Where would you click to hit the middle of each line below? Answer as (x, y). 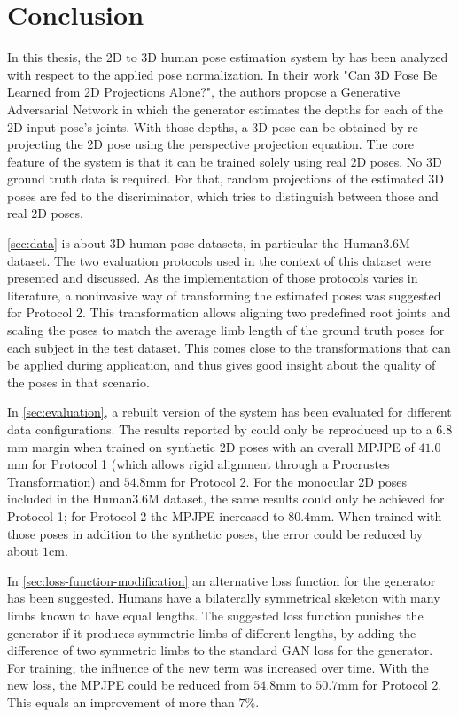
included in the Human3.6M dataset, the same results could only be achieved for (226, 499)
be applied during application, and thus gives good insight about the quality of (222, 365)
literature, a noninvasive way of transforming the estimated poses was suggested (224, 295)
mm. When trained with (376, 515)
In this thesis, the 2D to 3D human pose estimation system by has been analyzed (228, 57)
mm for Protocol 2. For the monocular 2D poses (276, 481)
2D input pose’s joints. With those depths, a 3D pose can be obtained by (206, 126)
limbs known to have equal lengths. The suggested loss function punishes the (215, 615)
